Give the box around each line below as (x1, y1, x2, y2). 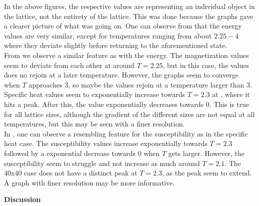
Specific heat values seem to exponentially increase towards (4, 89, 185, 99)
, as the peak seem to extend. (162, 167, 252, 178)
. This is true (209, 98, 249, 109)
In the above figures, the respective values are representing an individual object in (4, 1, 255, 11)
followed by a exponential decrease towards (4, 147, 136, 158)
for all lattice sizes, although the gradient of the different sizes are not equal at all (4, 108, 255, 119)
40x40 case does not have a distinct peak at (4, 167, 137, 178)
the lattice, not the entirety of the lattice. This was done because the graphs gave (4, 10, 253, 21)
